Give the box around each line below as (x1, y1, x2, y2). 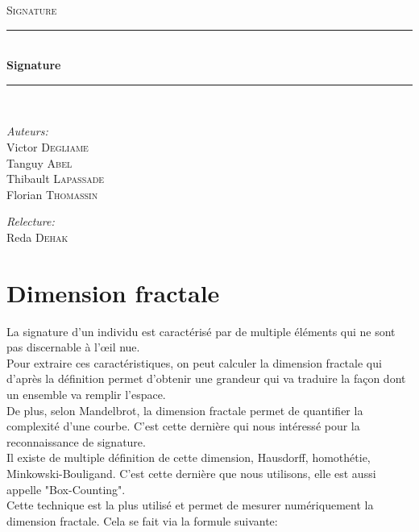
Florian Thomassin (6, 185, 98, 202)
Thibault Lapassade (6, 170, 105, 187)
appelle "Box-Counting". (6, 480, 126, 497)
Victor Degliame (6, 138, 89, 155)
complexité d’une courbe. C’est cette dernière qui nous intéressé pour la (6, 418, 360, 434)
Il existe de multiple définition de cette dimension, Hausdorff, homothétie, (6, 449, 371, 466)
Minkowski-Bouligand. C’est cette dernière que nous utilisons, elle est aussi (6, 465, 376, 481)
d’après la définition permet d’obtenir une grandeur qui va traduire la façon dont (6, 370, 406, 387)
